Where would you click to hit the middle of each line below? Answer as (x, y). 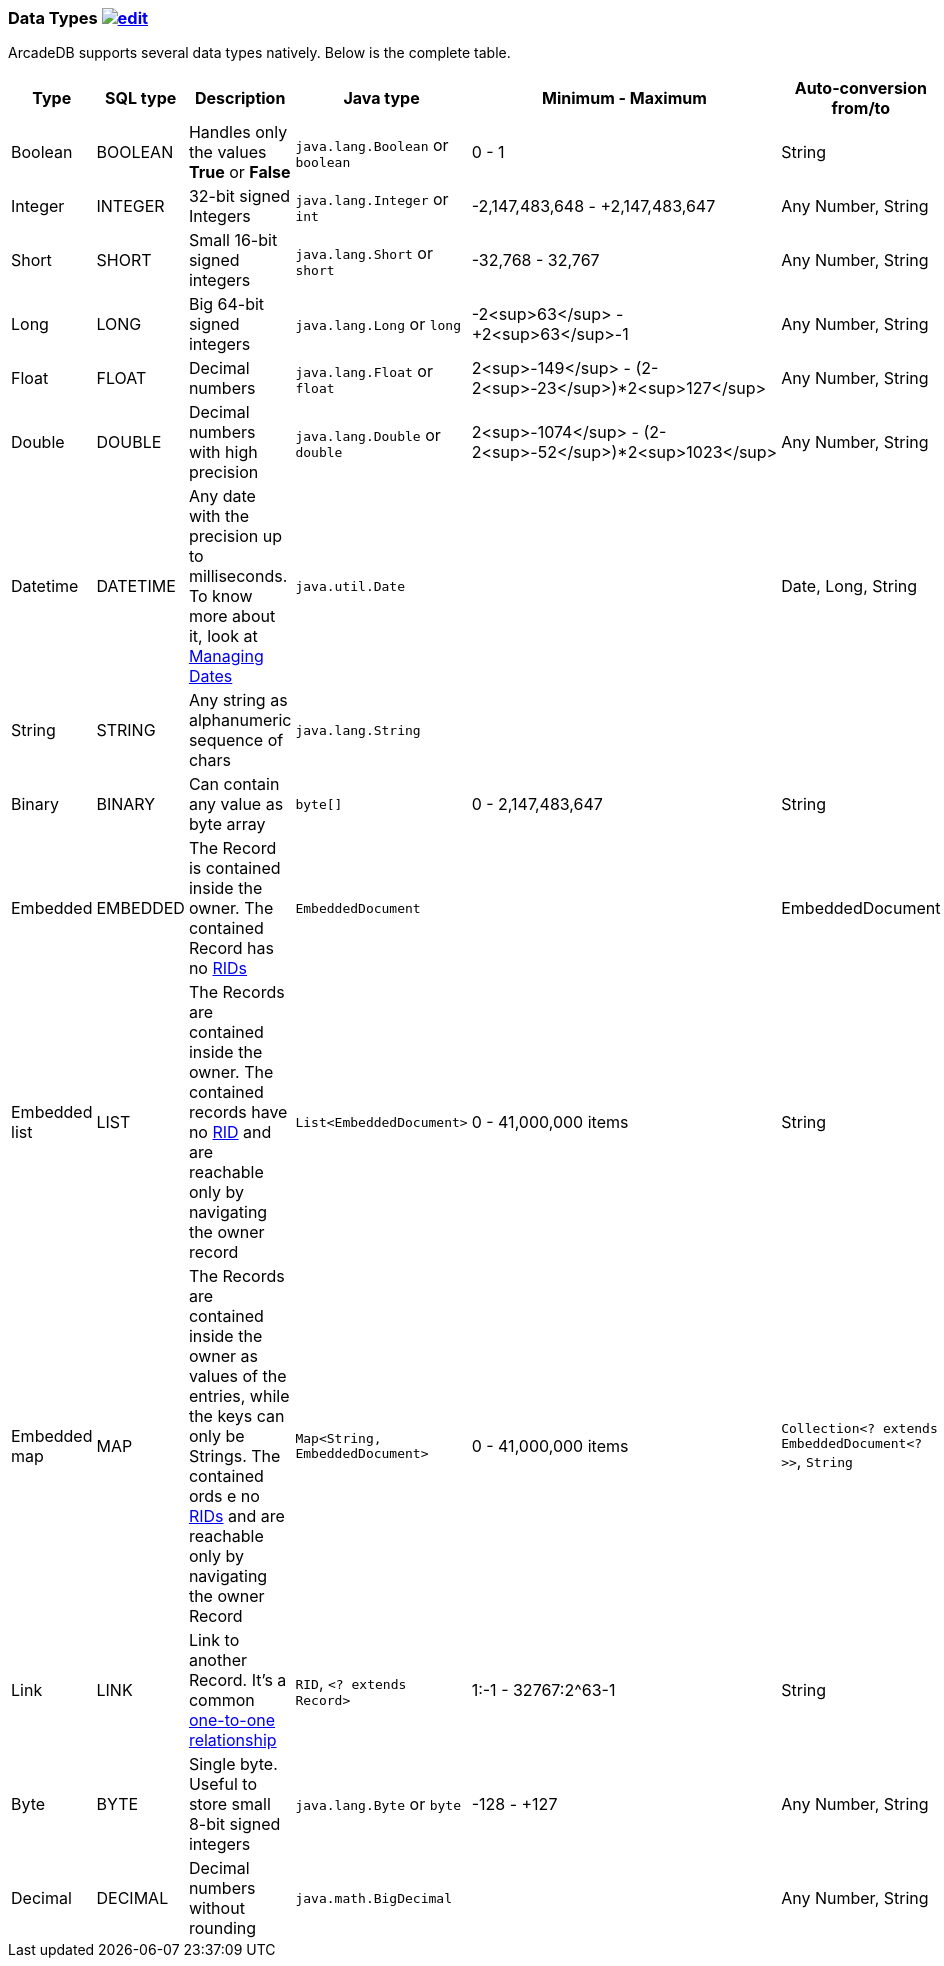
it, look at (223, 636)
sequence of (236, 740)
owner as (223, 1356)
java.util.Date (350, 586)
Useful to (223, 1784)
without (216, 1908)
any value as (236, 804)
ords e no (224, 1496)
